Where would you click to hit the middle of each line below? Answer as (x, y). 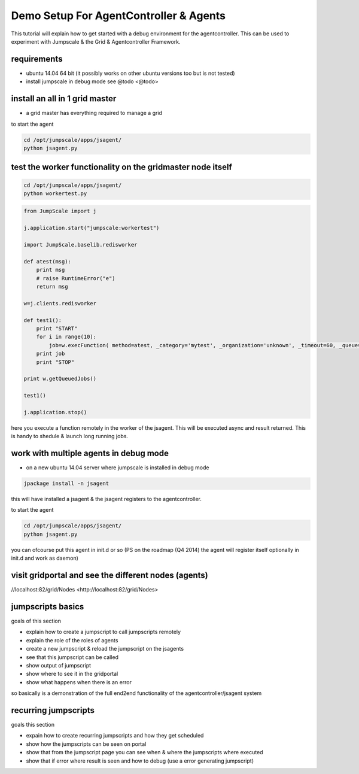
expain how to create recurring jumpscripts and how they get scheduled (115, 736)
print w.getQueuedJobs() (60, 379)
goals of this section (36, 621)
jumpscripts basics (48, 607)
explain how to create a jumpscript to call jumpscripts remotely (104, 632)
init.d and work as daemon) (45, 558)
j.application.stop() (55, 412)
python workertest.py (55, 193)
